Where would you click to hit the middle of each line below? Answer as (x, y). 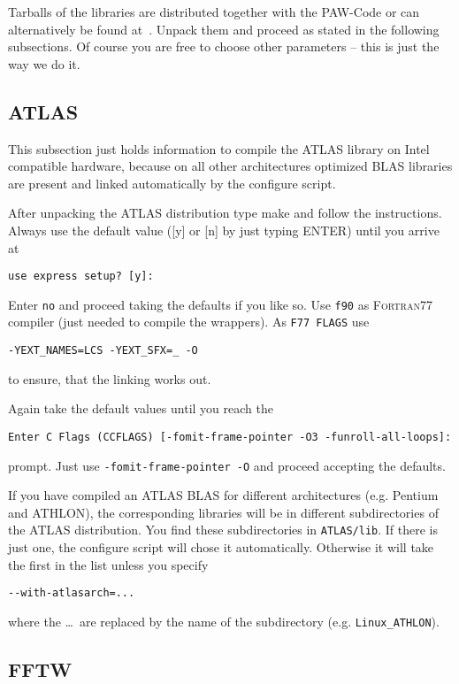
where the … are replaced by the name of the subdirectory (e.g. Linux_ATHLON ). (224, 621)
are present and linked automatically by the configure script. (172, 183)
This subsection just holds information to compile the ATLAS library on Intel (219, 148)
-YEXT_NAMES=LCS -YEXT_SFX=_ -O (103, 351)
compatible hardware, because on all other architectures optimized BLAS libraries (230, 166)
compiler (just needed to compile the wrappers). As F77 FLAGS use (189, 322)
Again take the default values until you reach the (141, 408)
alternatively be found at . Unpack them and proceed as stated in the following (224, 29)
